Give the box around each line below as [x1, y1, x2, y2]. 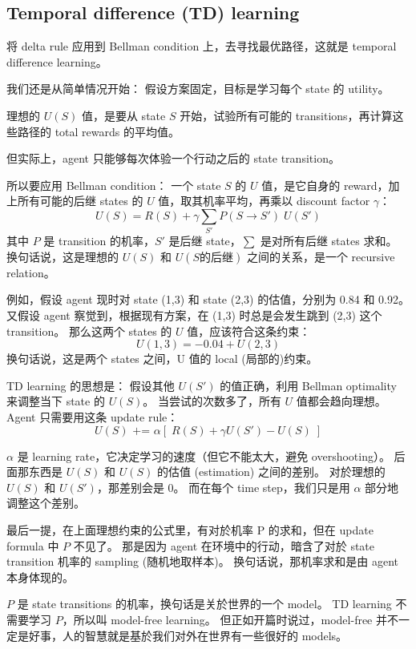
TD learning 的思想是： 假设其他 [6, 377, 175, 393]
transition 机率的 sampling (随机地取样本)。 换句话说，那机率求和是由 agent [6, 553, 399, 570]
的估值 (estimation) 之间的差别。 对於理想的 [156, 463, 386, 480]
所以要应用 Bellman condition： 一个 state [6, 176, 221, 193]
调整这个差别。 [6, 494, 85, 511]
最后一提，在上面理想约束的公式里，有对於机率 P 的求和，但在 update [6, 522, 374, 538]
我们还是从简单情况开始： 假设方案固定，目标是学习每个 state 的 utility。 [6, 80, 390, 97]
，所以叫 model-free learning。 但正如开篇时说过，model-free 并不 [62, 611, 398, 627]
